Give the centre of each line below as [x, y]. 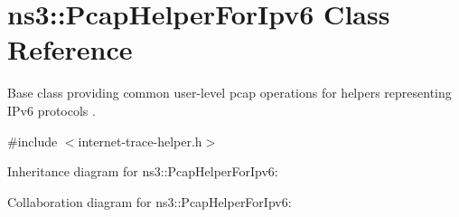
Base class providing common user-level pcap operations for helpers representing [229, 93]
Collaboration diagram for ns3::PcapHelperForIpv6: [150, 201]
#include [33, 141]
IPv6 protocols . [52, 110]
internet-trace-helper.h [140, 141]
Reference [70, 49]
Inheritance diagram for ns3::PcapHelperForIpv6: [143, 171]
